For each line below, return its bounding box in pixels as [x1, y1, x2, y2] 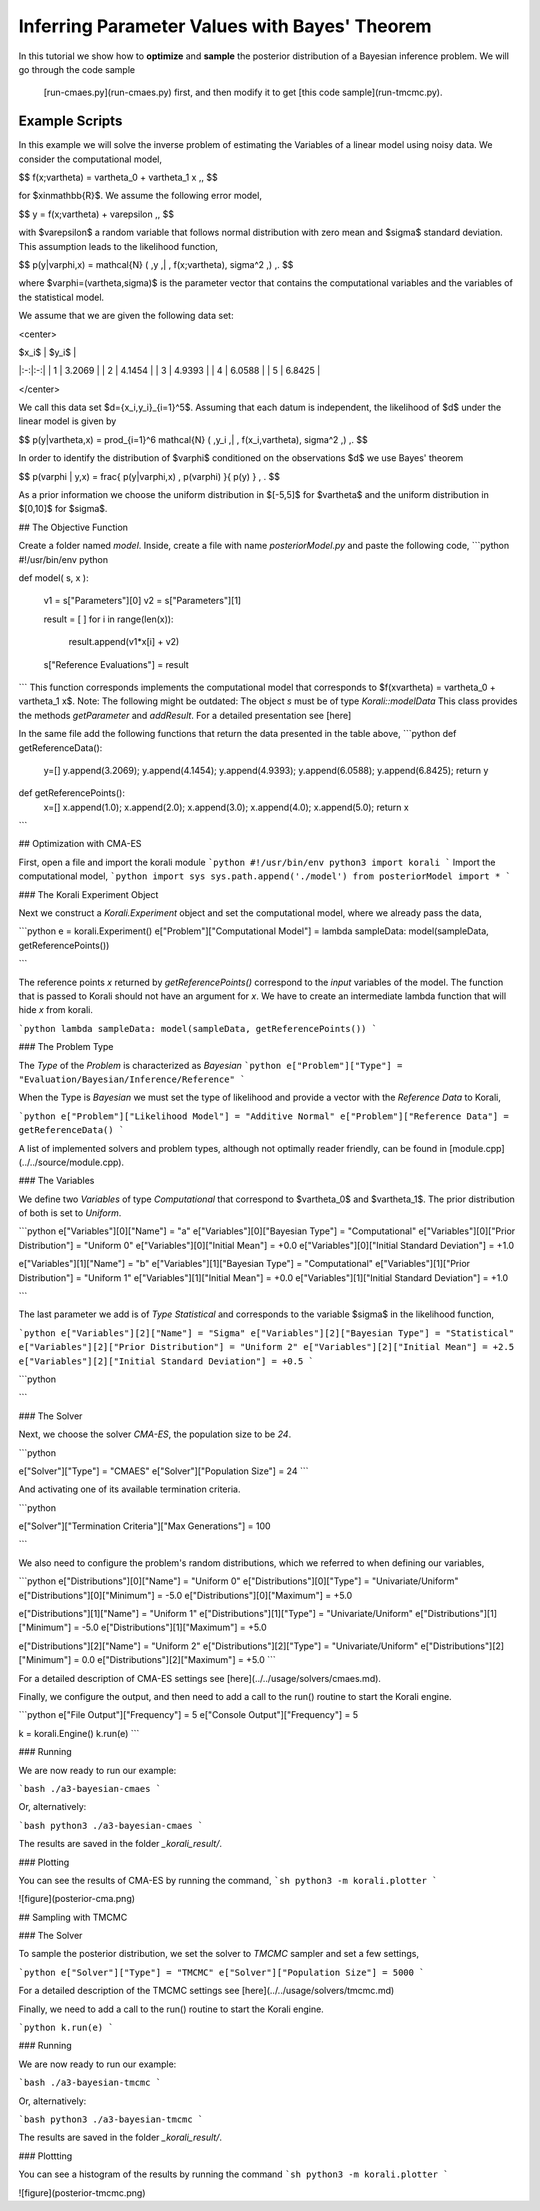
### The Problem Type [18, 1041, 114, 1053]
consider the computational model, [18, 153, 163, 165]
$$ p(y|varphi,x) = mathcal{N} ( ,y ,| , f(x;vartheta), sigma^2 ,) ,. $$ [18, 258, 294, 270]
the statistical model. [18, 291, 105, 303]
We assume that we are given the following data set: [18, 310, 234, 322]
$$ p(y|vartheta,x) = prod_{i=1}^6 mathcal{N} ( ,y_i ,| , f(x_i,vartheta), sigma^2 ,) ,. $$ [18, 433, 369, 445]
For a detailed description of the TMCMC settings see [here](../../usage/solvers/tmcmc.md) [18, 1985, 395, 1997]
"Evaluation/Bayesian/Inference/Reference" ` [18, 1073, 246, 1085]
